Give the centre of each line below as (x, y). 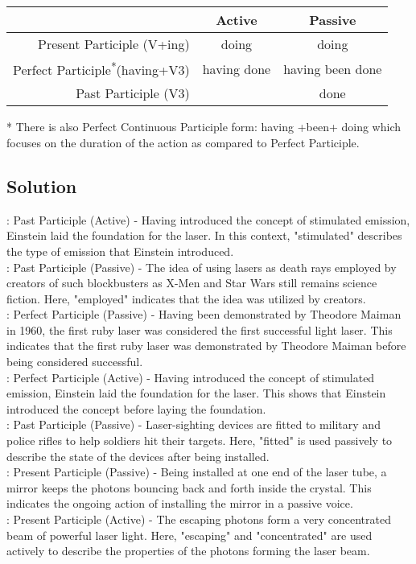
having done (237, 68)
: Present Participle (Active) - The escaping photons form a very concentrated (199, 519)
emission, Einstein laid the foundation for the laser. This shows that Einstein (196, 393)
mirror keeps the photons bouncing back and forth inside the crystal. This (189, 487)
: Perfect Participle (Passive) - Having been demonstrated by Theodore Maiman (204, 314)
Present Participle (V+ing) (114, 44)
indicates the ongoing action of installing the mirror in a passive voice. (180, 503)
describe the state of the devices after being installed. (138, 456)
